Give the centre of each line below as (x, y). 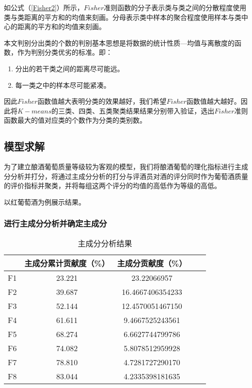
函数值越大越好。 (213, 101)
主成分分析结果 (105, 243)
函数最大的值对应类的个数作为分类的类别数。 (75, 120)
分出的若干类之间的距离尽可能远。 (70, 68)
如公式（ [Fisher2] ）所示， (44, 7)
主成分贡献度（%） (152, 263)
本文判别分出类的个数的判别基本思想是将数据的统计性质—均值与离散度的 (119, 42)
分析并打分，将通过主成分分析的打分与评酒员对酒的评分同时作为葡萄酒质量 (129, 176)
